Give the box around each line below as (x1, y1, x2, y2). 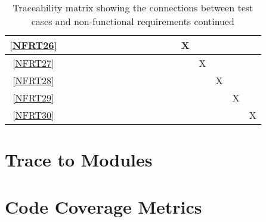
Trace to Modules (5, 147, 153, 172)
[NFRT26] (10, 38, 57, 52)
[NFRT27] (13, 56, 54, 70)
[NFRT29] (13, 91, 54, 104)
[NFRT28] (13, 73, 54, 87)
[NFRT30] (13, 108, 54, 122)
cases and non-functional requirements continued (31, 14, 234, 28)
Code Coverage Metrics (5, 194, 202, 218)
